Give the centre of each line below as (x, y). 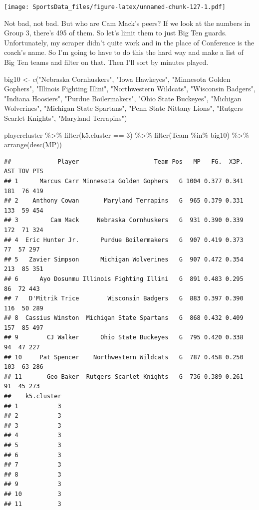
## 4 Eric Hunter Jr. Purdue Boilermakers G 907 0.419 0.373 (124, 240)
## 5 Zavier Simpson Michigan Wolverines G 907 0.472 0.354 (124, 259)
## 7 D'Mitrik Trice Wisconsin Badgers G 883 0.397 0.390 (124, 299)
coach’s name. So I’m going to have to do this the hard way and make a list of (124, 52)
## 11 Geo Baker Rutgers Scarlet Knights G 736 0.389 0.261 (124, 377)
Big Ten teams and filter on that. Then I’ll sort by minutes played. (106, 62)
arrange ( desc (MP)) (33, 144)
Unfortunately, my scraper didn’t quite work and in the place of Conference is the (129, 42)
